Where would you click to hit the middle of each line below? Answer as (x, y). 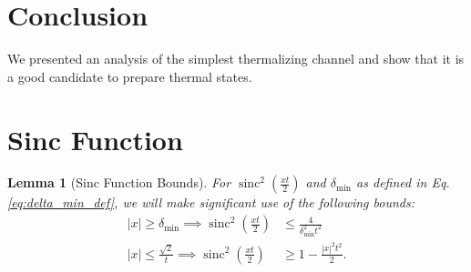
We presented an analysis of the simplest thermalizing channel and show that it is (236, 59)
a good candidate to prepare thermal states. (130, 76)
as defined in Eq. (403, 182)
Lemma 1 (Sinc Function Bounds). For (119, 182)
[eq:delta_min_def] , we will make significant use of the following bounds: (211, 202)
